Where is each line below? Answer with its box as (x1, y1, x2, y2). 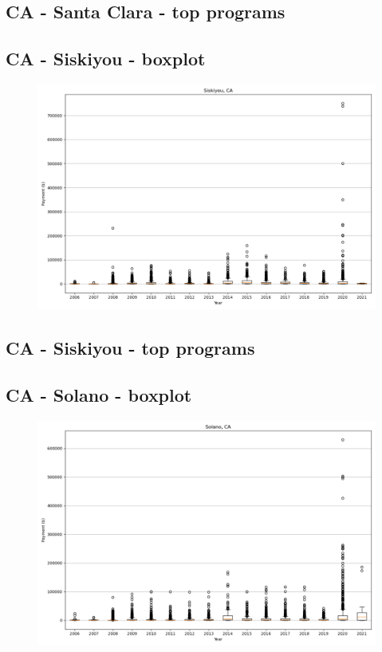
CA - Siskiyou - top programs (6, 336, 255, 360)
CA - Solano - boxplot (6, 383, 192, 407)
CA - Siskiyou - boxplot (6, 46, 206, 71)
